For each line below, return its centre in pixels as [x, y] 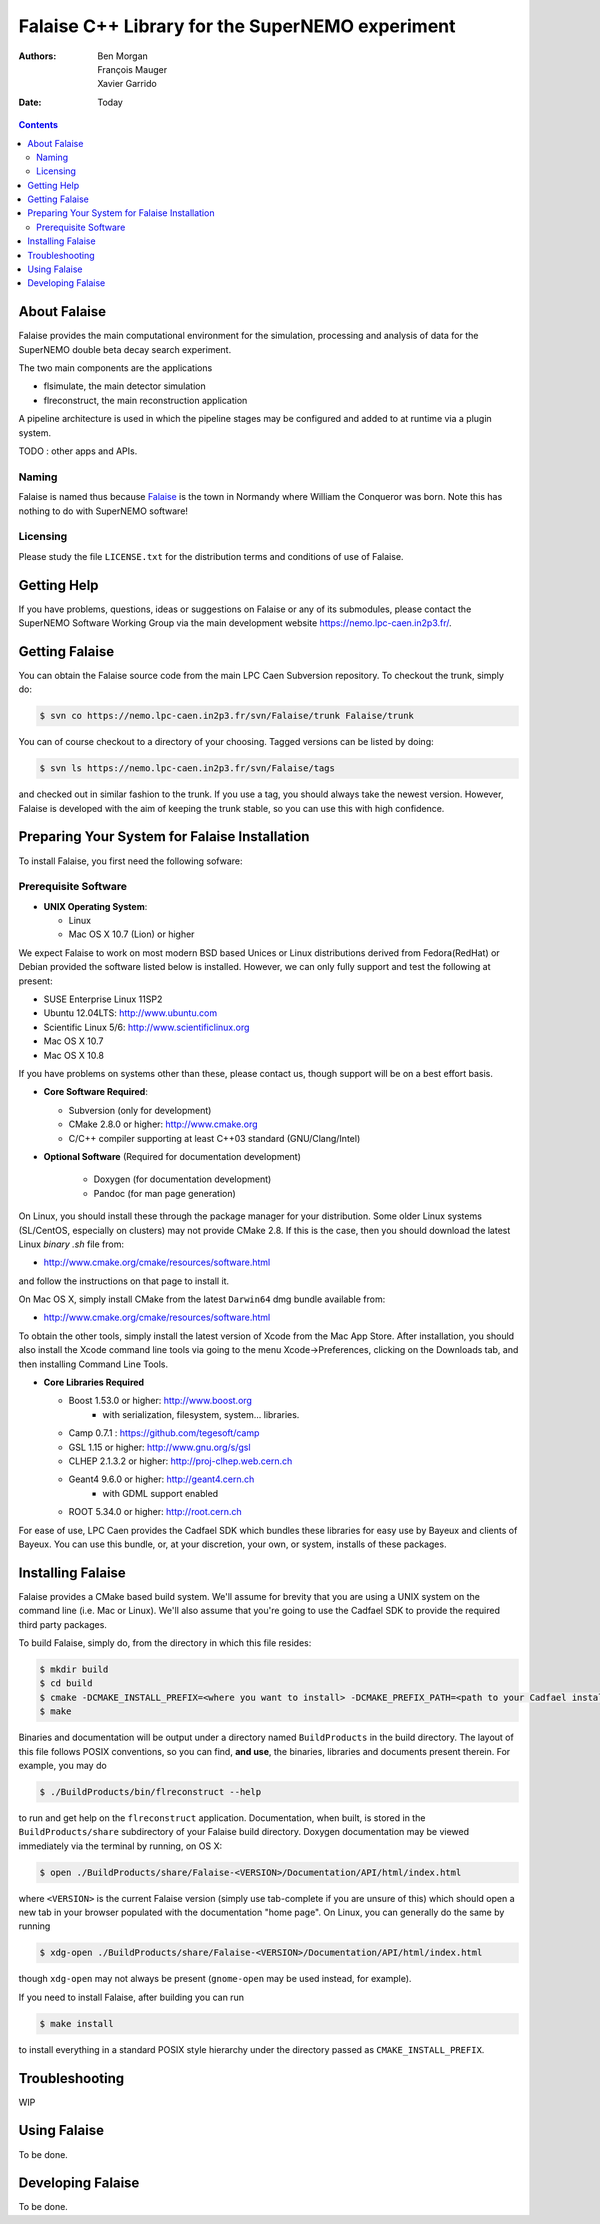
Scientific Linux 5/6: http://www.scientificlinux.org [146, 1027]
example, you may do [62, 1765]
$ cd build [66, 1683]
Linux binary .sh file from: [71, 1244]
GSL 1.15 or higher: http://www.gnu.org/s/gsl [159, 1447]
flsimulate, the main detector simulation [124, 386]
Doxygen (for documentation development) [182, 1179]
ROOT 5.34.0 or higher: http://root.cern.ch [155, 1512]
